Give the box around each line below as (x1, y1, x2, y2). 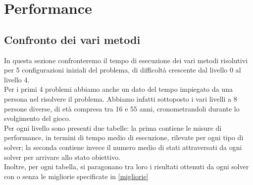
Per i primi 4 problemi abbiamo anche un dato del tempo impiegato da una (4, 84, 233, 94)
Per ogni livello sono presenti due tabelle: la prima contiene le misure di (4, 122, 222, 133)
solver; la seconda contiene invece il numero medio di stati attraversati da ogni (4, 142, 242, 152)
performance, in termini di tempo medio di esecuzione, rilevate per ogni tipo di (4, 132, 244, 143)
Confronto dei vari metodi (4, 32, 141, 47)
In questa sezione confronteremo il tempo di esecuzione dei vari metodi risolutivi (4, 55, 248, 65)
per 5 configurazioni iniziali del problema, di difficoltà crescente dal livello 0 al (4, 65, 241, 75)
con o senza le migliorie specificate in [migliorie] (4, 171, 149, 181)
